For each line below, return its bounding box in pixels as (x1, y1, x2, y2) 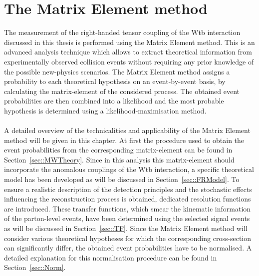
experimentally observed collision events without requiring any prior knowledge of (4, 56, 254, 66)
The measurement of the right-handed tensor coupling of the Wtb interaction (4, 27, 241, 37)
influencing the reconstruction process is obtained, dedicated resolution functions (4, 193, 251, 204)
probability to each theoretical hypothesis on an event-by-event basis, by (4, 76, 226, 86)
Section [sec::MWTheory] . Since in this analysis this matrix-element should (4, 154, 235, 164)
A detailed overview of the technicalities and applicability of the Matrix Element (4, 125, 251, 135)
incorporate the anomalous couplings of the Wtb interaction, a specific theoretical (4, 164, 254, 174)
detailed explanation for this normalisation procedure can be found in (4, 252, 217, 262)
